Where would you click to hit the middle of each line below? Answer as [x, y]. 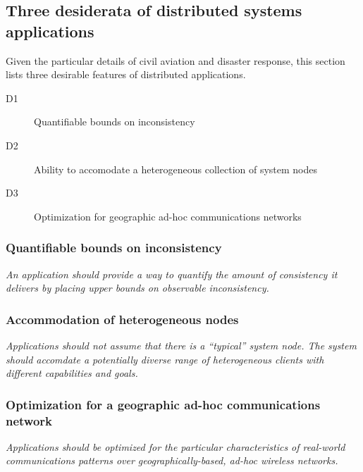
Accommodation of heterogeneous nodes [122, 319]
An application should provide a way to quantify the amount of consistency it [172, 274]
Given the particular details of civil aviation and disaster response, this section [176, 60]
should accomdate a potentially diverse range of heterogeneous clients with [165, 359]
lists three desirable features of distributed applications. [126, 74]
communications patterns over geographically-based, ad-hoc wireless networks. [172, 460]
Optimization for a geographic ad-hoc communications [163, 404]
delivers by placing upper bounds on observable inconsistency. [137, 288]
